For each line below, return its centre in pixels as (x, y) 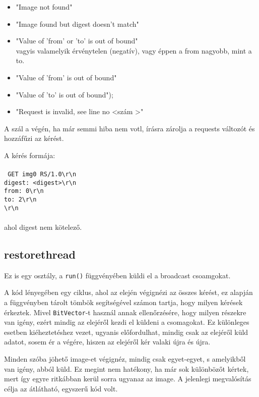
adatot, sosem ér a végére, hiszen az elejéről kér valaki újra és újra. (107, 342)
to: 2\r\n (20, 200)
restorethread (40, 254)
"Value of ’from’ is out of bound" (66, 77)
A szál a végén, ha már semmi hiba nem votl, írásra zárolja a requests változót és (129, 128)
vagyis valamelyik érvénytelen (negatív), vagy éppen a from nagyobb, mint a (134, 50)
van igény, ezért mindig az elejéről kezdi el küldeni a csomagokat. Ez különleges (127, 322)
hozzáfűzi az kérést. (34, 138)
